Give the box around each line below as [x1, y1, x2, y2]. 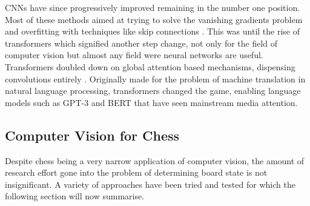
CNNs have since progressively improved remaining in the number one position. [5, 1, 300, 13]
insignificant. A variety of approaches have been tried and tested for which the [5, 178, 295, 190]
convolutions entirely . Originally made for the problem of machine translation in [5, 72, 306, 85]
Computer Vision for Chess [5, 125, 180, 144]
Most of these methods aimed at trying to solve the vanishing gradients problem [5, 13, 303, 25]
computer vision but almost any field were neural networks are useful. [5, 48, 263, 61]
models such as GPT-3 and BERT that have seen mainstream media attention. [5, 96, 298, 108]
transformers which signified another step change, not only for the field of [5, 36, 278, 49]
